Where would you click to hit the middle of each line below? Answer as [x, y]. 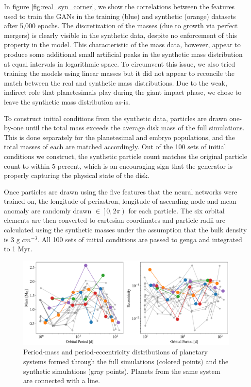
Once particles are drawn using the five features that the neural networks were [121, 191]
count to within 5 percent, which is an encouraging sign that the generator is [118, 166]
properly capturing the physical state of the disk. [77, 175]
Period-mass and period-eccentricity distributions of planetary [116, 352]
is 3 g [12, 239]
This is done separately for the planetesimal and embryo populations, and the [119, 137]
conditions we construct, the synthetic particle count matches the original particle [125, 156]
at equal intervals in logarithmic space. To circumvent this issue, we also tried [120, 63]
